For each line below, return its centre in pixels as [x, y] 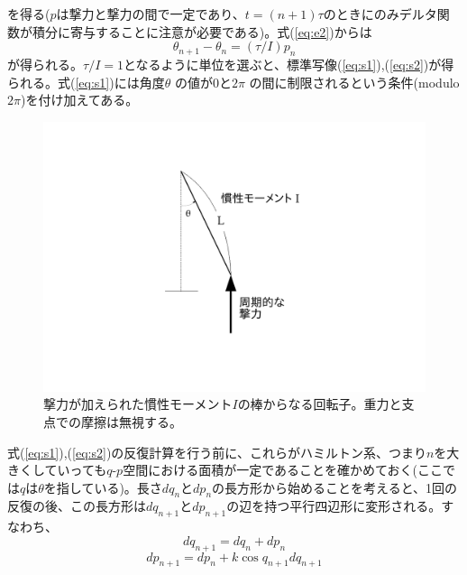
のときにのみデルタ [380, 14]
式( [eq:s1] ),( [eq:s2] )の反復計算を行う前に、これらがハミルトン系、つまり [217, 452]
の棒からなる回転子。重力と [320, 404]
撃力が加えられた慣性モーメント [138, 404]
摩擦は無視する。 [131, 421]
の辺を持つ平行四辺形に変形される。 [334, 506]
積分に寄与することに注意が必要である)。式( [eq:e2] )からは [202, 31]
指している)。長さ [109, 487]
